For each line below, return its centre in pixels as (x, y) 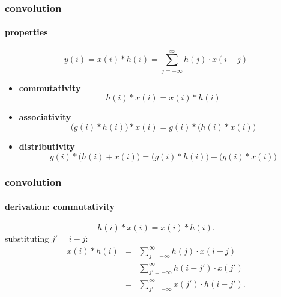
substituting (27, 238)
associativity (45, 117)
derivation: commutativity (60, 206)
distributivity (47, 146)
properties (26, 32)
